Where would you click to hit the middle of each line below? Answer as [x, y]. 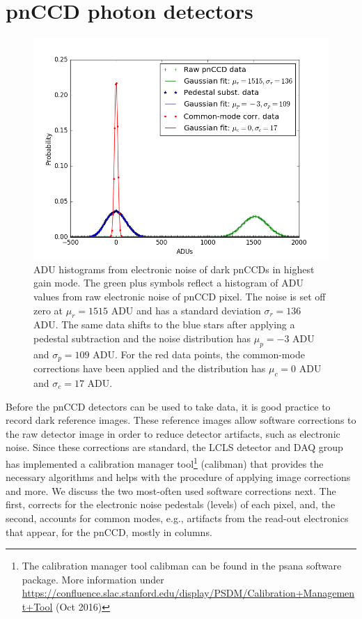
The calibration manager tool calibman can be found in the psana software [182, 566]
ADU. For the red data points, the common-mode [199, 354]
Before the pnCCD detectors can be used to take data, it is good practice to [168, 406]
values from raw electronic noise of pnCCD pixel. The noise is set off [180, 296]
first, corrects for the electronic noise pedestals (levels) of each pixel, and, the [171, 504]
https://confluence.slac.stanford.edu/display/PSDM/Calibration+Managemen [188, 593]
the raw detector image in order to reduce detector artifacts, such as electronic [173, 433]
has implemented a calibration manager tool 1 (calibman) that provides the [165, 462]
